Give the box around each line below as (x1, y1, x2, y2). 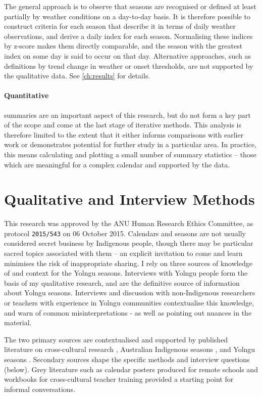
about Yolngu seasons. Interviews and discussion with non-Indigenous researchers (4, 287, 255, 298)
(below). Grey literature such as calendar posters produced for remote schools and (4, 364, 258, 374)
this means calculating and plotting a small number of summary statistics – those (4, 149, 256, 159)
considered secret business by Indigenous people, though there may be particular (4, 238, 253, 248)
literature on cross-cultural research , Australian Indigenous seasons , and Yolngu (4, 344, 255, 355)
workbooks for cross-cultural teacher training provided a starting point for (4, 374, 234, 384)
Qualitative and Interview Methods (4, 189, 255, 209)
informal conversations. (4, 383, 76, 394)
